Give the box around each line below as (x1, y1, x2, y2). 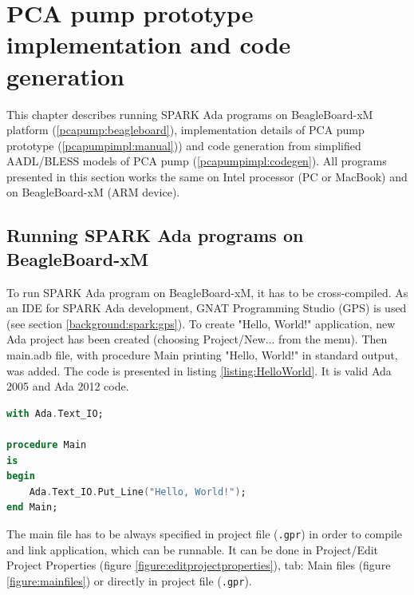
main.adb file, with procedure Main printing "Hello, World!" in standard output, (6, 347, 398, 363)
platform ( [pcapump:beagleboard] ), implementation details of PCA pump (6, 121, 365, 138)
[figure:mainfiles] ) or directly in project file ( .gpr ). (6, 572, 252, 589)
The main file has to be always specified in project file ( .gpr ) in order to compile (6, 525, 403, 541)
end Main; (6, 502, 58, 514)
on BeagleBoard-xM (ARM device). (6, 184, 180, 200)
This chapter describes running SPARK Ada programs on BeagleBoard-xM (6, 105, 373, 122)
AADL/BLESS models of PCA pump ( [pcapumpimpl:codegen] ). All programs (6, 153, 387, 169)
